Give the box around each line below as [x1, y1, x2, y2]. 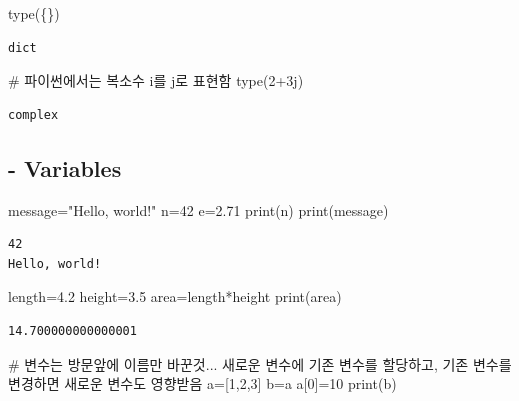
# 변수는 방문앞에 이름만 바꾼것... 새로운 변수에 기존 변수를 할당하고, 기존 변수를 [8, 353, 512, 374]
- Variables [8, 152, 122, 183]
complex [8, 107, 59, 122]
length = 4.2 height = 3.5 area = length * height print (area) [8, 286, 342, 307]
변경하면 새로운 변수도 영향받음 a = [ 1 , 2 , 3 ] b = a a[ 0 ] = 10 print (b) [8, 373, 397, 394]
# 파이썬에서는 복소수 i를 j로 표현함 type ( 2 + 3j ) [8, 70, 304, 91]
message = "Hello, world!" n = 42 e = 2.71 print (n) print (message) [8, 199, 389, 220]
